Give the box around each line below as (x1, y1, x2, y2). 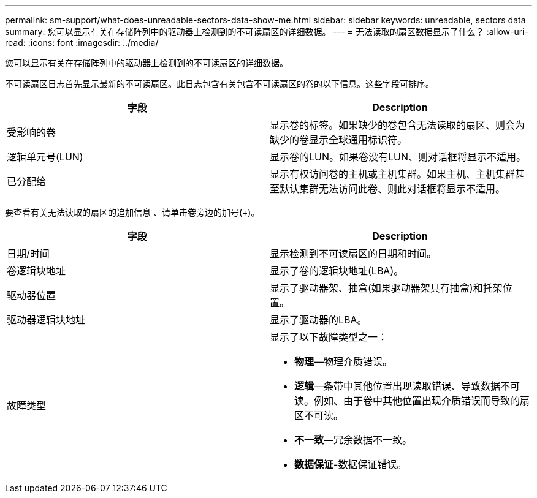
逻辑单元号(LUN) (7, 151, 83, 163)
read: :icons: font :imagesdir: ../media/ (5, 37, 159, 48)
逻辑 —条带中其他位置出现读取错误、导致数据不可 (294, 380, 520, 392)
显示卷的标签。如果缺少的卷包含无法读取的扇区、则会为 (270, 119, 525, 131)
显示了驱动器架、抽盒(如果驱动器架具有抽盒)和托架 (270, 282, 503, 294)
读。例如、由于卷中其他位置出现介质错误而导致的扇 (294, 394, 530, 407)
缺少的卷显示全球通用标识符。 (270, 134, 408, 146)
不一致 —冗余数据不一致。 (294, 434, 413, 446)
